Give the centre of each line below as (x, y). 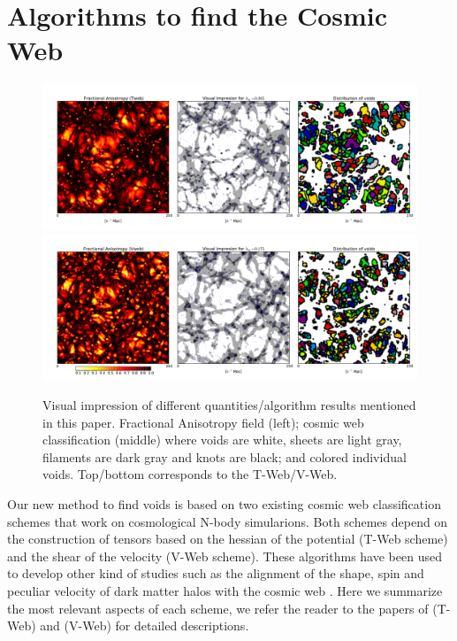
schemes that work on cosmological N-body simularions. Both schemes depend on (228, 521)
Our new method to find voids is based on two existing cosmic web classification (224, 504)
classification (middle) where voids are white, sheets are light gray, (222, 440)
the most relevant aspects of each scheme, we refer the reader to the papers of (218, 608)
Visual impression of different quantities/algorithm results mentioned (229, 405)
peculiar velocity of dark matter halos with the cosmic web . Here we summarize (225, 591)
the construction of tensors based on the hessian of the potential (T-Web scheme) (228, 539)
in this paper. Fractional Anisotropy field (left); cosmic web (203, 422)
